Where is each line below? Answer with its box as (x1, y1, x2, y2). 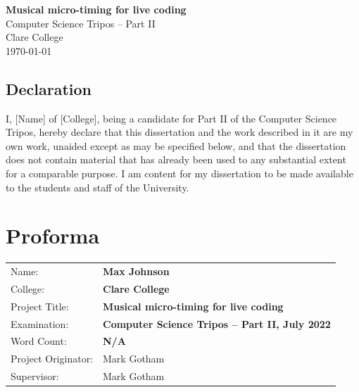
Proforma (6, 221, 100, 250)
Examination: (11, 316, 69, 331)
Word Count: (11, 334, 67, 348)
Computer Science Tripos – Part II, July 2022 (103, 316, 331, 331)
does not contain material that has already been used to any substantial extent (6, 152, 346, 167)
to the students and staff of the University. (6, 179, 189, 194)
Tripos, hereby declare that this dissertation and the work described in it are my (6, 125, 353, 139)
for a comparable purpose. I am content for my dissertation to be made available (6, 165, 353, 180)
